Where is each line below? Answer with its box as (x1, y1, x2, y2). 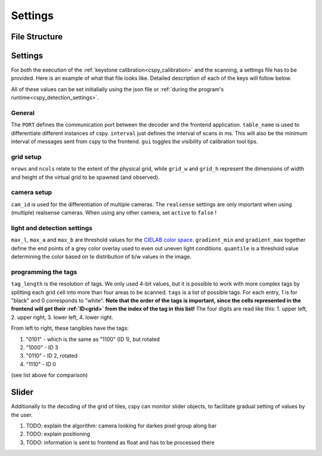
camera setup (11, 188, 52, 197)
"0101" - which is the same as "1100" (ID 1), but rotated (26, 336, 160, 343)
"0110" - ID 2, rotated (26, 352, 78, 359)
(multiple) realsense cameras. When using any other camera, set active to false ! (11, 209, 217, 216)
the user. (11, 411, 33, 418)
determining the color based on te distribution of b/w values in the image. (11, 253, 192, 260)
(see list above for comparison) (11, 371, 88, 379)
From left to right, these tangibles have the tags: (11, 325, 129, 332)
